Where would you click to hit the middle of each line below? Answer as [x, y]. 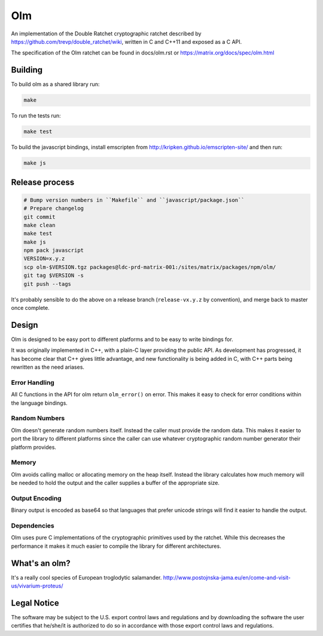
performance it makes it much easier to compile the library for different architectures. [116, 546]
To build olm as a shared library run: [55, 85]
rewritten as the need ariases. [48, 367]
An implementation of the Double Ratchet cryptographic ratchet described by [106, 34]
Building [27, 70]
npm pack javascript [54, 251]
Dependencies [33, 526]
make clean [39, 225]
